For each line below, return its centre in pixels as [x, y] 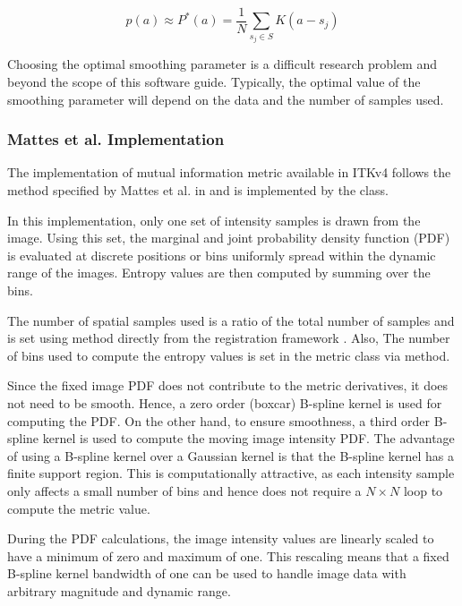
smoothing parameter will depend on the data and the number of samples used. [226, 99]
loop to [423, 490]
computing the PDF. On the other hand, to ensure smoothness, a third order [219, 420]
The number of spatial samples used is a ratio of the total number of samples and [231, 320]
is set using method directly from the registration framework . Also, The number [229, 338]
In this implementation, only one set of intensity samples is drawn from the [214, 220]
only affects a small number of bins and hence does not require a [184, 490]
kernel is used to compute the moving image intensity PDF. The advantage [248, 438]
